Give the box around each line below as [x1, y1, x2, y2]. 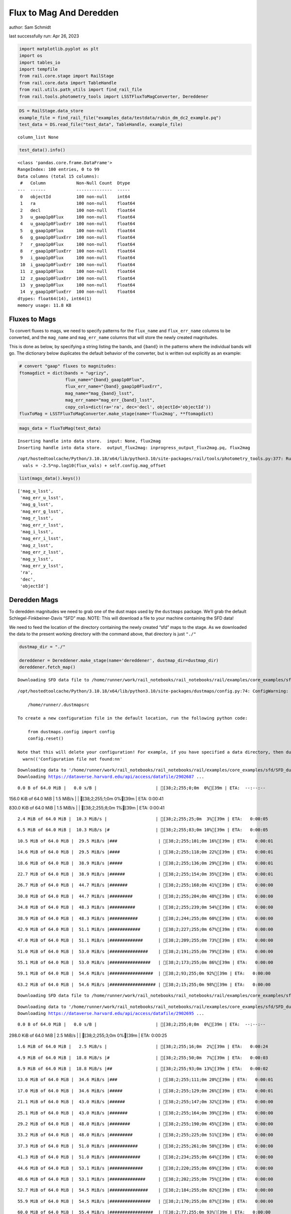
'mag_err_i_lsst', [20, 536, 64, 541]
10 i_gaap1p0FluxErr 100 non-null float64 [20, 262, 135, 267]
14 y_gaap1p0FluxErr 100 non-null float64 [20, 289, 135, 295]
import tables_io [19, 60, 61, 65]
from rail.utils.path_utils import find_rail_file [19, 87, 143, 92]
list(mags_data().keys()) [19, 475, 81, 481]
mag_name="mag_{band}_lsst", [65, 390, 134, 396]
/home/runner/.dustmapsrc [27, 702, 90, 708]
